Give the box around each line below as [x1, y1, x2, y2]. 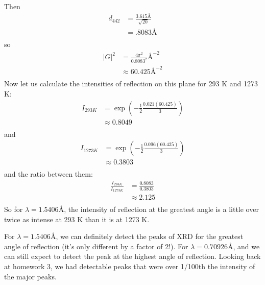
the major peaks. [4, 271, 57, 281]
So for [4, 204, 23, 215]
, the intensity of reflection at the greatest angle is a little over [64, 204, 259, 215]
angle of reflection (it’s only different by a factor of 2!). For [4, 241, 188, 251]
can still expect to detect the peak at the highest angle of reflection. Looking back [4, 251, 261, 262]
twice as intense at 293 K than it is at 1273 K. [4, 213, 150, 224]
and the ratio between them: [4, 169, 93, 179]
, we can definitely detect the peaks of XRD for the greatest [56, 231, 244, 242]
